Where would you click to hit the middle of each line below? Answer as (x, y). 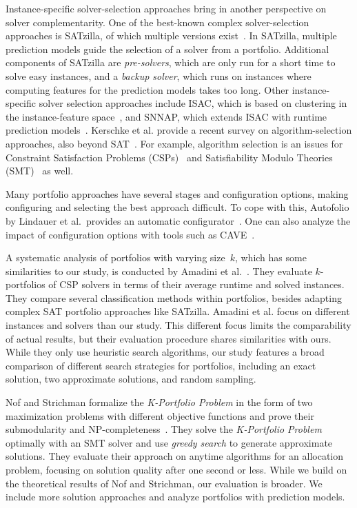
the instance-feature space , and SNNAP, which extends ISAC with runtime (166, 116)
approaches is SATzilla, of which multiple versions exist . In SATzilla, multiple (171, 35)
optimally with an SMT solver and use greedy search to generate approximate (169, 442)
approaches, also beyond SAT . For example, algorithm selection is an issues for (174, 143)
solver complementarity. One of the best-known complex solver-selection (157, 22)
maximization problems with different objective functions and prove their (160, 415)
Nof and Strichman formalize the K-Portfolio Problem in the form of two (159, 402)
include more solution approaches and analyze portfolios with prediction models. (175, 497)
